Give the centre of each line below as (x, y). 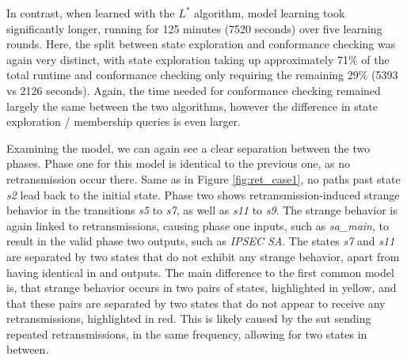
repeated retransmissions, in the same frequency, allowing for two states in (187, 333)
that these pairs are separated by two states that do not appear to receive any (196, 303)
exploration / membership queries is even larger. (124, 121)
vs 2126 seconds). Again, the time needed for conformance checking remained (194, 90)
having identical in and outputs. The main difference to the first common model (200, 272)
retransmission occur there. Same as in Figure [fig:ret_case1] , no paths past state (203, 178)
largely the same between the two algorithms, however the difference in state (192, 106)
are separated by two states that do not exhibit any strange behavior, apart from (203, 256)
